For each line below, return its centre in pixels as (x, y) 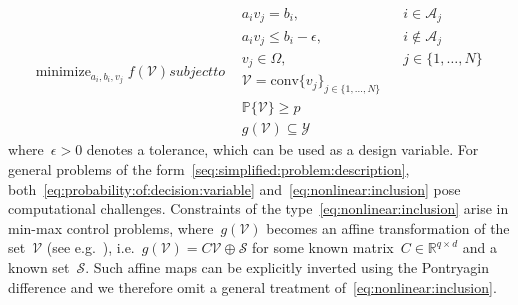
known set (39, 266)
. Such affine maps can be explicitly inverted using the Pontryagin (287, 266)
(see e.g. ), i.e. (90, 247)
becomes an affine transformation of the (388, 227)
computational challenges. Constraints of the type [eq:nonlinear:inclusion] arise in (258, 208)
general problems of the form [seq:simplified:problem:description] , (209, 168)
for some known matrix (323, 247)
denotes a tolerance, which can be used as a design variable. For (282, 149)
